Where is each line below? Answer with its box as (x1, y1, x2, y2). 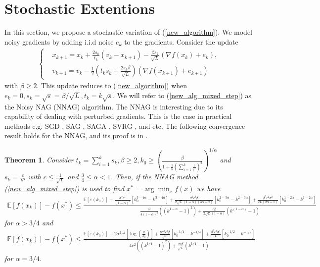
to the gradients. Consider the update (124, 36, 238, 47)
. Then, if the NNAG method (110, 171, 198, 182)
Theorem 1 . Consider (4, 155, 74, 165)
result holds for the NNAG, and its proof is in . (4, 130, 148, 141)
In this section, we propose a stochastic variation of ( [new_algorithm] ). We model (4, 27, 253, 37)
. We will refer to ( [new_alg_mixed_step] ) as (113, 90, 252, 100)
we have (196, 183, 221, 194)
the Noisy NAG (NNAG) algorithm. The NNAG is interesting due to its (4, 101, 223, 111)
